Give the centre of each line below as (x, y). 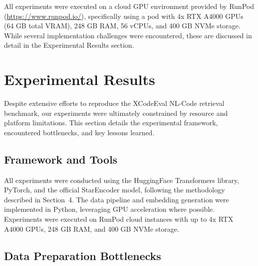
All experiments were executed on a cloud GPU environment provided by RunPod (129, 6)
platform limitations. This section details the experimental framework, (111, 123)
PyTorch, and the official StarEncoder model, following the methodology (115, 190)
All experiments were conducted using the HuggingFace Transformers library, (122, 180)
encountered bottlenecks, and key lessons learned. (79, 132)
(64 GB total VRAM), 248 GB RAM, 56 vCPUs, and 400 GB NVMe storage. (122, 26)
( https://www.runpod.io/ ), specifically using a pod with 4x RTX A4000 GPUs (124, 16)
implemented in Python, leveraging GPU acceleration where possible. (109, 209)
